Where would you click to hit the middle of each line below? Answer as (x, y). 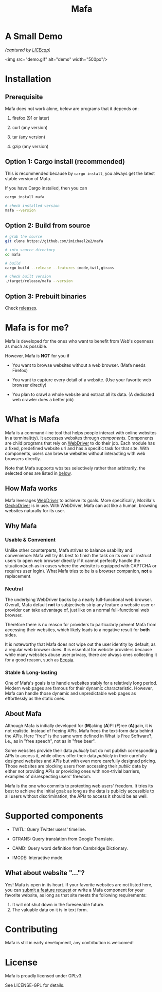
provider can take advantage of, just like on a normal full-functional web (77, 610)
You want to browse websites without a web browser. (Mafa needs (79, 365)
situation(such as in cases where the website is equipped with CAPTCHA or (81, 566)
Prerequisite (24, 97)
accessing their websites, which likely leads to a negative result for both (77, 630)
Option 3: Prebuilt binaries (46, 296)
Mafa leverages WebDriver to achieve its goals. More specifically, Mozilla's (80, 500)
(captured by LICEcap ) (28, 50)
